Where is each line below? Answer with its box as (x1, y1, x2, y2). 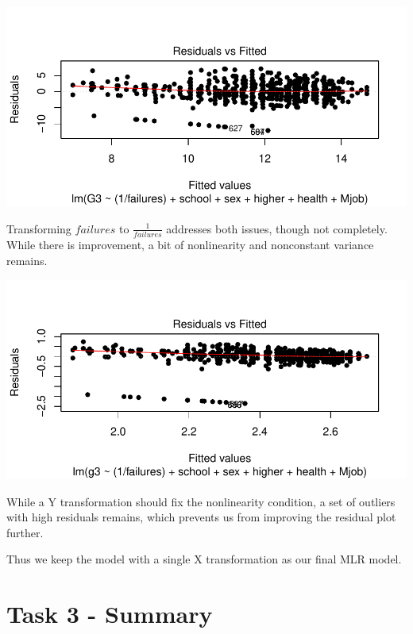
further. (6, 524, 44, 540)
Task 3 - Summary (6, 597, 213, 630)
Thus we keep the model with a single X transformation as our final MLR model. (6, 551, 402, 567)
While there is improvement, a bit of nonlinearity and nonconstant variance (6, 236, 374, 252)
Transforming (6, 220, 71, 236)
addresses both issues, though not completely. (166, 220, 388, 236)
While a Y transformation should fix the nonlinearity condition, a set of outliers (6, 493, 396, 509)
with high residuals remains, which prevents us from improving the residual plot (6, 509, 396, 525)
